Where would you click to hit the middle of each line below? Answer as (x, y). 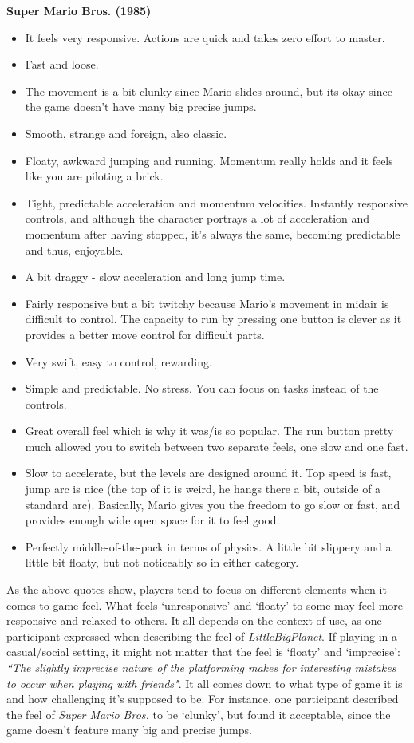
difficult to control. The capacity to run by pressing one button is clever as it (213, 319)
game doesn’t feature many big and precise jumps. (129, 730)
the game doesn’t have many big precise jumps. (141, 107)
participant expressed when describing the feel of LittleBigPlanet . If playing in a (202, 636)
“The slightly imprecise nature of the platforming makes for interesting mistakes (201, 667)
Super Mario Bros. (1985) (79, 10)
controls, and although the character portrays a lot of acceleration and (197, 218)
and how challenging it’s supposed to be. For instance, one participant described (203, 699)
